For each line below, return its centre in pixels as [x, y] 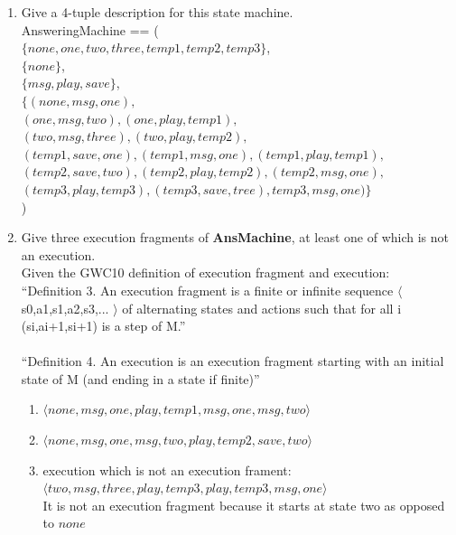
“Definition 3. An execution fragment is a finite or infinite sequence [207, 290]
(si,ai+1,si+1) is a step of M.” [103, 326]
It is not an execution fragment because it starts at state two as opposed [244, 505]
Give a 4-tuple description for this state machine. [157, 12]
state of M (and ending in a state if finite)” [140, 378]
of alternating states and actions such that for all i [262, 308]
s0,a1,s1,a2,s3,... [65, 308]
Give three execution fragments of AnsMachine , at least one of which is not [235, 237]
